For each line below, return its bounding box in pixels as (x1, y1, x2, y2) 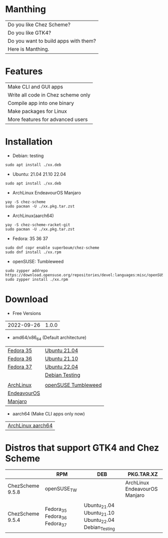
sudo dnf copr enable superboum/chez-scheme (5, 245, 99, 250)
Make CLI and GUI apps (7, 83, 63, 90)
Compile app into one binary (7, 99, 74, 106)
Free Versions (12, 310, 41, 316)
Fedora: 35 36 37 (12, 235, 48, 242)
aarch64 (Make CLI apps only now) (12, 410, 85, 416)
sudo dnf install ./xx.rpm (5, 250, 61, 255)
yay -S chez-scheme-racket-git (5, 222, 70, 227)
